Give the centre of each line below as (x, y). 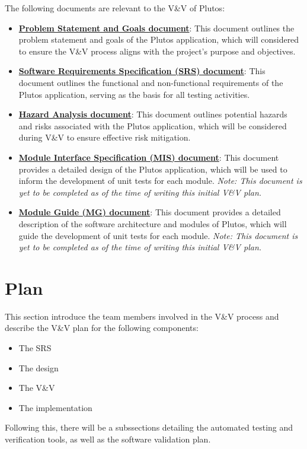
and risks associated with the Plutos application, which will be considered (153, 125)
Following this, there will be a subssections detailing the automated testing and (149, 427)
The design (39, 367)
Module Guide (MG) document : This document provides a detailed (150, 212)
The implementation (55, 407)
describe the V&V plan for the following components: (102, 328)
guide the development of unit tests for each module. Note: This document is (158, 235)
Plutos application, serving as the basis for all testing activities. (134, 94)
